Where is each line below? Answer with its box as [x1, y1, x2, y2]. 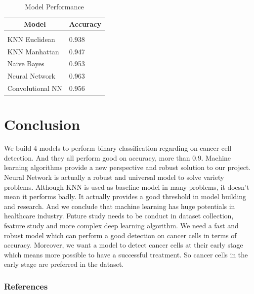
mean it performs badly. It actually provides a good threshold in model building [4, 191, 247, 202]
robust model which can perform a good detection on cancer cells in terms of [4, 230, 237, 240]
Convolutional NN [7, 83, 62, 93]
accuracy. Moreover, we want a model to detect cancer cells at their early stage [4, 240, 243, 250]
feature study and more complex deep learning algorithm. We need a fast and [4, 220, 239, 231]
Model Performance [25, 1, 84, 11]
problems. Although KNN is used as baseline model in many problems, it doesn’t [4, 181, 250, 192]
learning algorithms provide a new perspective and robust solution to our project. [4, 162, 251, 172]
